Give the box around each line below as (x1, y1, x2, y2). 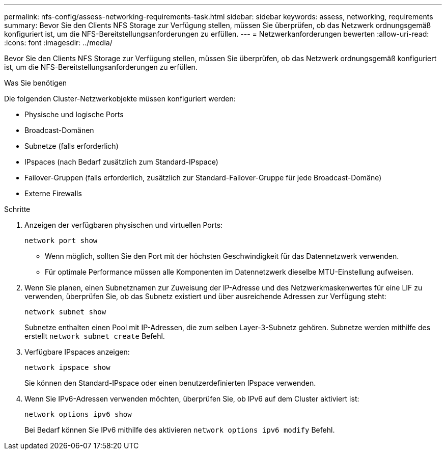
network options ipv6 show (24, 410, 132, 418)
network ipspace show (24, 363, 110, 371)
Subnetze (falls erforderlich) (24, 142, 119, 150)
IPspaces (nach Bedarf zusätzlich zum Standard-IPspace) (24, 157, 218, 166)
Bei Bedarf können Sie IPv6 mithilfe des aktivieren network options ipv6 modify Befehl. (24, 425, 335, 434)
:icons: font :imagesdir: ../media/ (4, 38, 113, 47)
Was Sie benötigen (4, 78, 67, 87)
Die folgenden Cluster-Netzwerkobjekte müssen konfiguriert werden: (4, 94, 236, 103)
